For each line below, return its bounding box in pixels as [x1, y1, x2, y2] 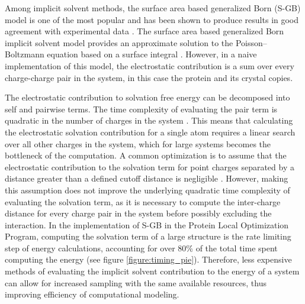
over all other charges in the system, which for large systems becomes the [5, 137, 271, 150]
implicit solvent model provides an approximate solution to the [5, 36, 233, 48]
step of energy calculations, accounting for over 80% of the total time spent [5, 241, 278, 254]
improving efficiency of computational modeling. [5, 288, 179, 300]
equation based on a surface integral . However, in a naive [47, 48, 257, 60]
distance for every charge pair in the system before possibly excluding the [5, 207, 272, 219]
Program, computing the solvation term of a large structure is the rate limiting [5, 230, 291, 242]
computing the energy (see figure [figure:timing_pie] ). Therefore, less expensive [5, 253, 292, 266]
